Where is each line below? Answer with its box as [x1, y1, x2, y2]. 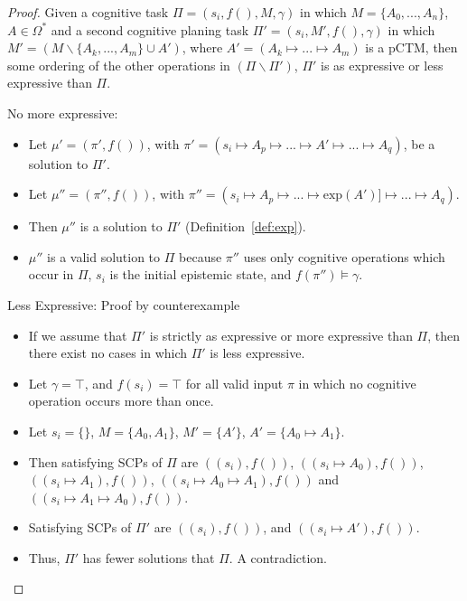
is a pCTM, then [365, 38, 458, 57]
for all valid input [185, 373, 284, 392]
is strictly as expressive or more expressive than [149, 325, 413, 344]
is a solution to [79, 217, 163, 236]
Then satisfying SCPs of [28, 452, 163, 471]
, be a [403, 134, 435, 153]
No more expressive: [7, 103, 118, 122]
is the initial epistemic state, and [109, 265, 292, 284]
